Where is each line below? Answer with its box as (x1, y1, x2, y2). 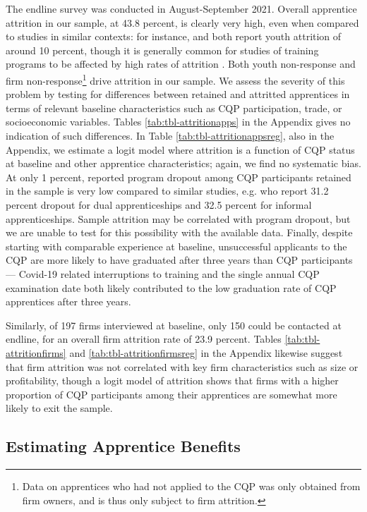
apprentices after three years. (6, 294, 131, 309)
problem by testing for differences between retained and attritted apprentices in (6, 87, 350, 102)
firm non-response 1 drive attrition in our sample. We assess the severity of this (6, 71, 345, 87)
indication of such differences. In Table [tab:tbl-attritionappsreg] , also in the (6, 128, 335, 142)
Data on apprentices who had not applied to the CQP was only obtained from (22, 479, 361, 494)
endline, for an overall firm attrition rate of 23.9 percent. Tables (6, 331, 282, 346)
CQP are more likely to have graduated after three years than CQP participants (6, 252, 353, 267)
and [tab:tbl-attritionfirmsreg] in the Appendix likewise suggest (69, 345, 343, 360)
